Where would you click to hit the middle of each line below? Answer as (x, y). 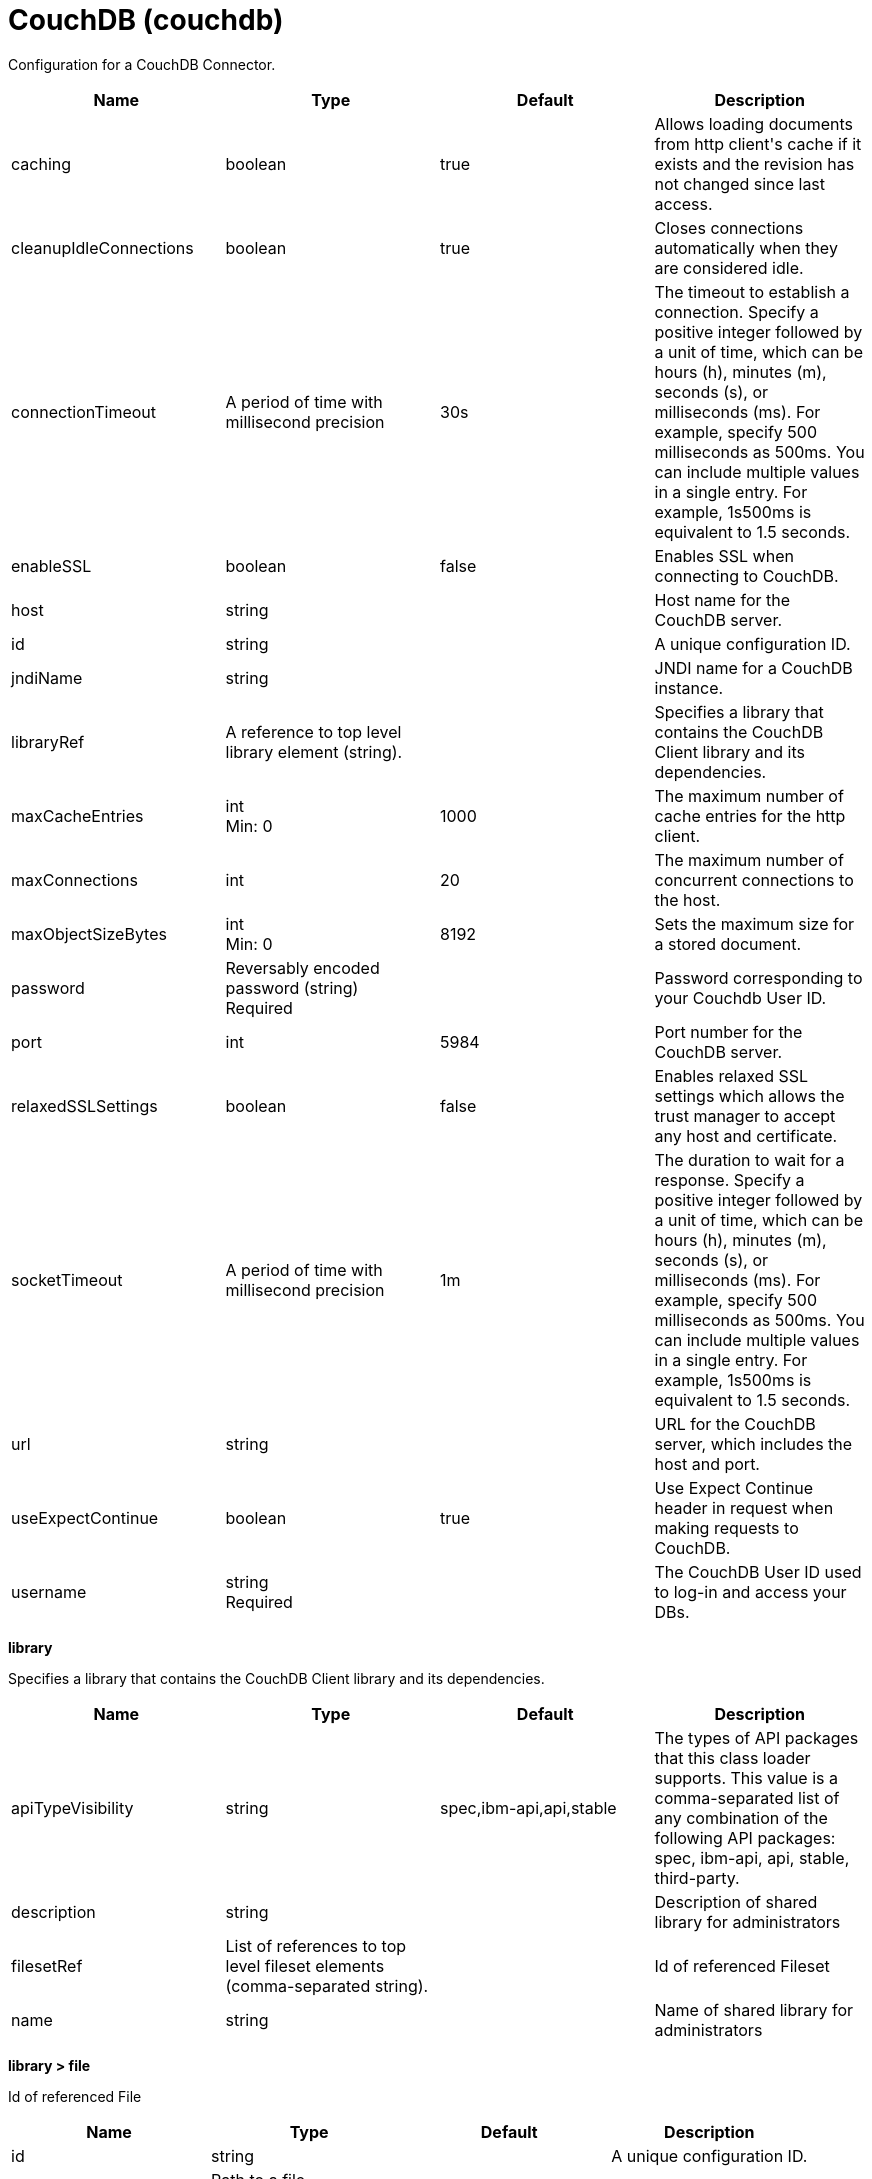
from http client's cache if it (758, 143)
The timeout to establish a (752, 291)
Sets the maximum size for (754, 923)
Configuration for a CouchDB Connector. (142, 64)
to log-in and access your (750, 1591)
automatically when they (746, 247)
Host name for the (722, 599)
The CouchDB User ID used (758, 1571)
